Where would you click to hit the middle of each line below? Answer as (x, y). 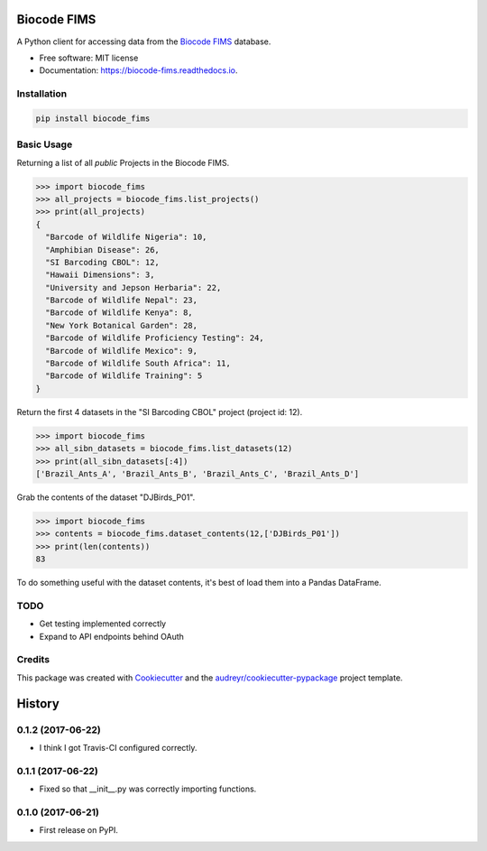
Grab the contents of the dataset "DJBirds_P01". (106, 497)
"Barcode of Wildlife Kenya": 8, (119, 313)
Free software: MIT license (89, 58)
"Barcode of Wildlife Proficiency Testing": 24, (155, 338)
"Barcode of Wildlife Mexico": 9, (122, 351)
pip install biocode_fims (93, 118)
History (38, 703)
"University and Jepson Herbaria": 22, (133, 287)
